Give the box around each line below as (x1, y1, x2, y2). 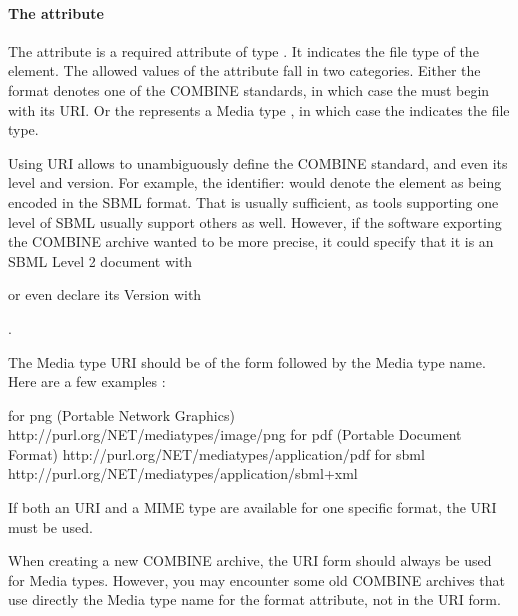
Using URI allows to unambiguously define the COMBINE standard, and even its (8, 152, 508, 173)
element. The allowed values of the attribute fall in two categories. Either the (8, 60, 481, 81)
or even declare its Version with (8, 284, 202, 305)
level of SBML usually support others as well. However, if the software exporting (8, 211, 502, 232)
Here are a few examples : (8, 371, 166, 392)
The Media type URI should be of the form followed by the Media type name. (8, 351, 486, 372)
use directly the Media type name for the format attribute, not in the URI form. (8, 589, 501, 610)
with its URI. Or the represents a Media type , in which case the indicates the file (8, 99, 510, 120)
